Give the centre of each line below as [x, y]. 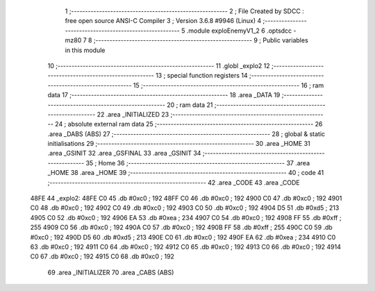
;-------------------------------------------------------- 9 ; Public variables [201, 40]
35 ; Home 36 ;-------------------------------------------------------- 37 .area [198, 163]
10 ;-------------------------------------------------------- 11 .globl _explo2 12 [159, 65]
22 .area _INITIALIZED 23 [133, 114]
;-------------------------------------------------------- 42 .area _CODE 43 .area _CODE [174, 182]
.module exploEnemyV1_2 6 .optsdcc [239, 31]
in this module [85, 50]
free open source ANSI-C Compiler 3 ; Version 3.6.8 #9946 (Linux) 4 [163, 21]
